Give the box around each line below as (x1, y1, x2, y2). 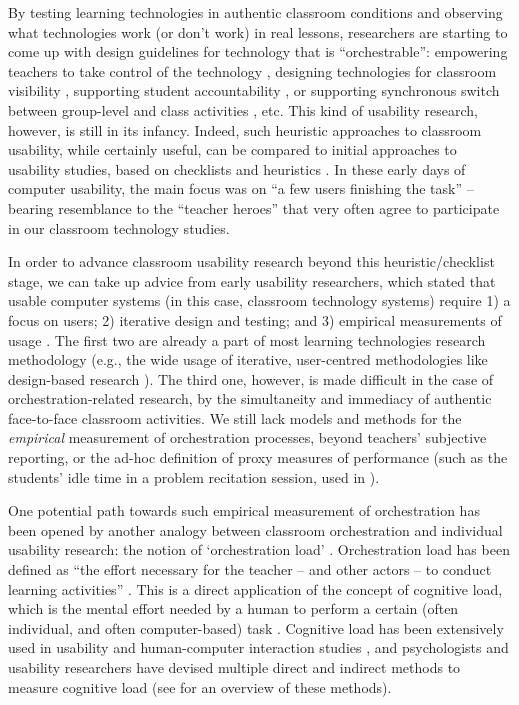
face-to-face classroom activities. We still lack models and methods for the (8, 407, 462, 428)
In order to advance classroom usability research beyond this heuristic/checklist (8, 251, 495, 272)
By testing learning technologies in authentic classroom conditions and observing (8, 2, 503, 22)
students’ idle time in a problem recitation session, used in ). (8, 466, 380, 487)
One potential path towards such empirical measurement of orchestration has (8, 500, 480, 521)
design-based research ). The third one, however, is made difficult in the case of (8, 368, 494, 389)
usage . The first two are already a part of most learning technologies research (8, 329, 486, 350)
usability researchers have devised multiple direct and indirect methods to (8, 657, 461, 677)
